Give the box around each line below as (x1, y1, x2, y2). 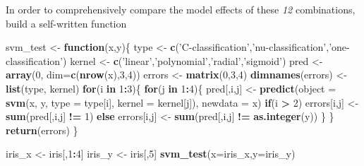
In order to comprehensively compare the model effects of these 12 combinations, (6, 2, 356, 16)
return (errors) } (6, 122, 78, 137)
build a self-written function (6, 16, 127, 30)
